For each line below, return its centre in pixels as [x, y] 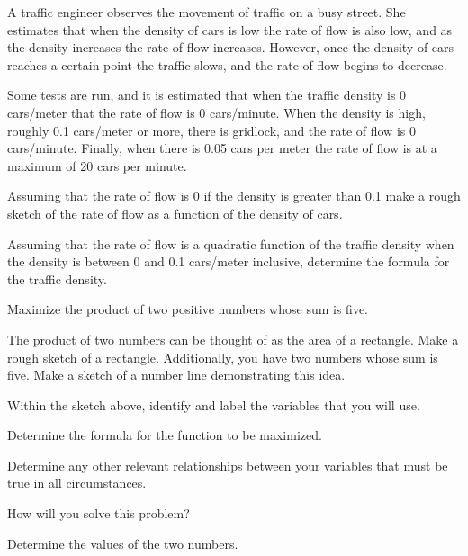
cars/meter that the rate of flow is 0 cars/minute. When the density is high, [216, 112]
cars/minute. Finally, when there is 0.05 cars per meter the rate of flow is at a [222, 148]
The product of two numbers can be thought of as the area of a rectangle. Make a [233, 339]
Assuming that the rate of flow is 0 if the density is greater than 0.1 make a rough [234, 196]
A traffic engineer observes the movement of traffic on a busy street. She [207, 12]
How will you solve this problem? [99, 513]
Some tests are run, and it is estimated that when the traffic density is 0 [207, 95]
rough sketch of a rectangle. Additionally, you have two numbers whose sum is [223, 357]
